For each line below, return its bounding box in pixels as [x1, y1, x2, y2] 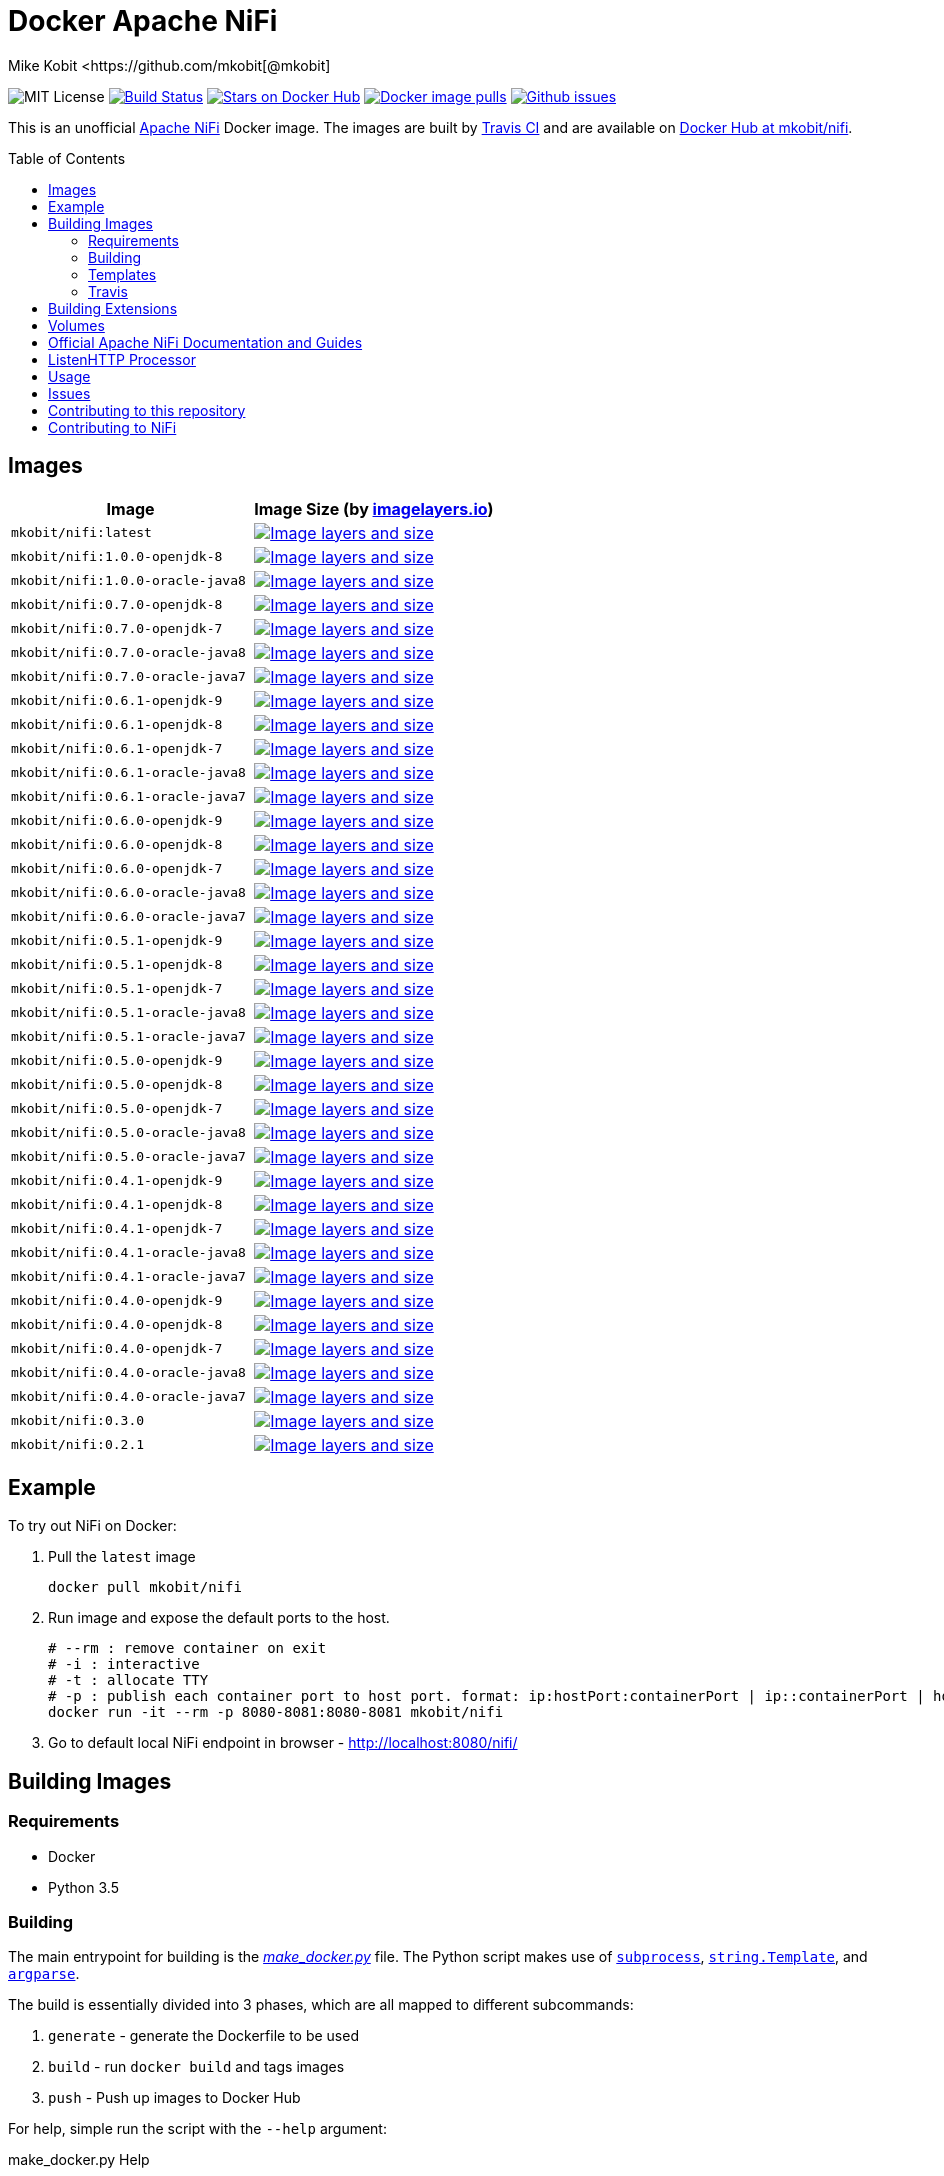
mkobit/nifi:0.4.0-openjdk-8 [11, 1317, 223, 1333]
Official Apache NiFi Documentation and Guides [48, 333, 363, 351]
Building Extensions [48, 299, 178, 317]
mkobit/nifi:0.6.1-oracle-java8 [11, 765, 246, 781]
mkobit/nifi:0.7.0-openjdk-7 [11, 621, 223, 637]
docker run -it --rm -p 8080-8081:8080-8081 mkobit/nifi [48, 1704, 504, 1721]
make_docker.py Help [8, 2151, 150, 2169]
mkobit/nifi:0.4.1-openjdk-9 [11, 1173, 223, 1189]
